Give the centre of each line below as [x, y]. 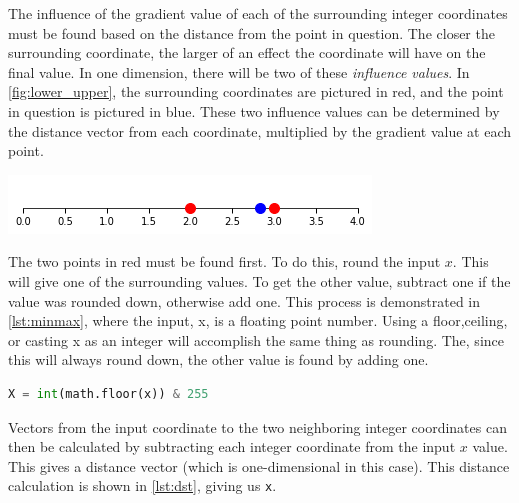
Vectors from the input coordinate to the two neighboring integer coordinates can [257, 426]
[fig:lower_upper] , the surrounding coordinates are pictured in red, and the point [256, 91]
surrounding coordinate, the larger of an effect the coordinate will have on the [247, 52]
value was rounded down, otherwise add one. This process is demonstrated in [244, 300]
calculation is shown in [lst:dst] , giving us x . [142, 485]
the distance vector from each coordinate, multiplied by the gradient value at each [260, 130]
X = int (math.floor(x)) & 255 [108, 393]
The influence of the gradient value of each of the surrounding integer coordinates [258, 13]
